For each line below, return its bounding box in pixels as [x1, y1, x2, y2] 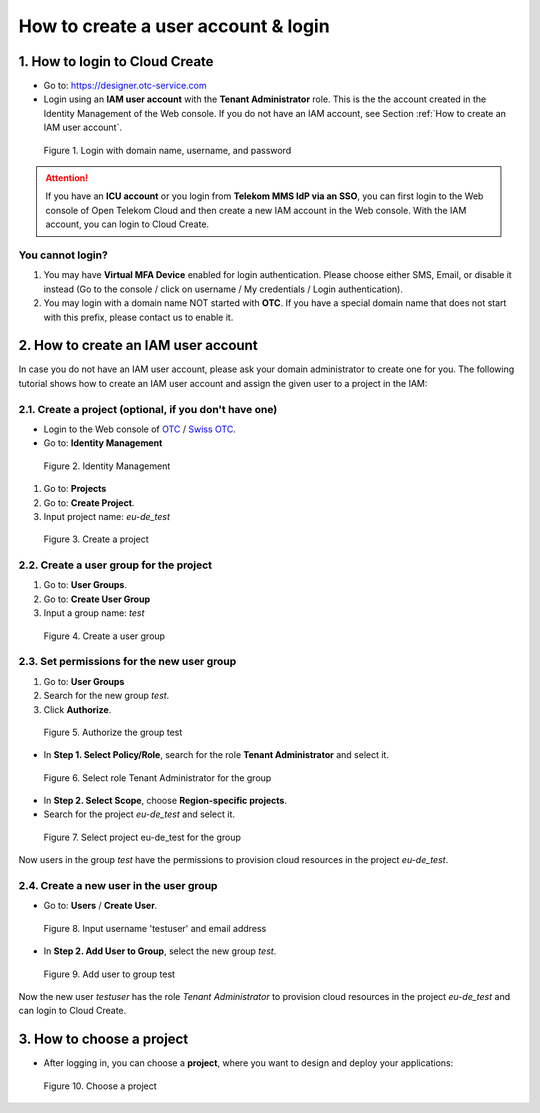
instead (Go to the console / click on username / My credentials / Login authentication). [43, 283, 404, 295]
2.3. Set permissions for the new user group [18, 655, 237, 669]
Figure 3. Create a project [43, 533, 149, 545]
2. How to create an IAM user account [18, 337, 259, 354]
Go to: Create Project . [43, 496, 135, 509]
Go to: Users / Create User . [43, 900, 158, 912]
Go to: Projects [43, 483, 107, 495]
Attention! [45, 172, 89, 184]
